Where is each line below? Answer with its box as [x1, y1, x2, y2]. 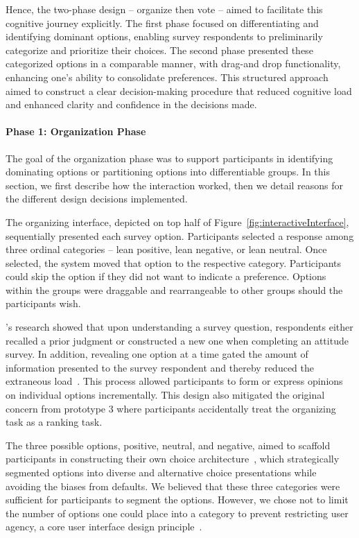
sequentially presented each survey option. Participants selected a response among [6, 228, 354, 243]
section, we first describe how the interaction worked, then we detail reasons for [6, 177, 344, 192]
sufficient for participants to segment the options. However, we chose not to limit [6, 492, 349, 507]
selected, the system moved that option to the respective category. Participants [6, 255, 342, 270]
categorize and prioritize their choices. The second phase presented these [6, 42, 313, 57]
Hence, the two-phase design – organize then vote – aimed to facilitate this [6, 2, 323, 16]
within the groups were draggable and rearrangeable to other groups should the [6, 282, 343, 297]
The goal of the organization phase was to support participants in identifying [6, 150, 333, 165]
